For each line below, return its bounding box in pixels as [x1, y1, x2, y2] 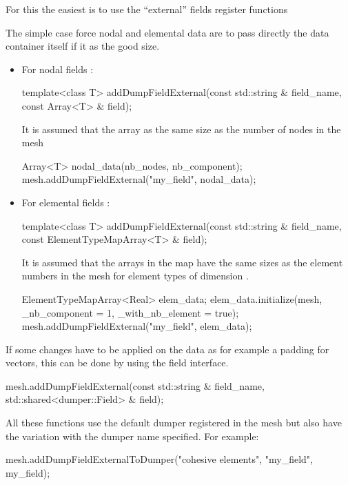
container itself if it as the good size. [6, 39, 160, 53]
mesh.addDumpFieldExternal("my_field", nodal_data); [21, 172, 256, 186]
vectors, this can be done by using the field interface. [6, 355, 229, 370]
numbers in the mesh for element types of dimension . [21, 268, 249, 283]
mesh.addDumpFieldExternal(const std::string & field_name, [6, 378, 265, 393]
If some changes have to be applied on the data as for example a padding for [6, 342, 329, 356]
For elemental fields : [21, 195, 110, 209]
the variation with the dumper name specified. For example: [6, 428, 259, 443]
